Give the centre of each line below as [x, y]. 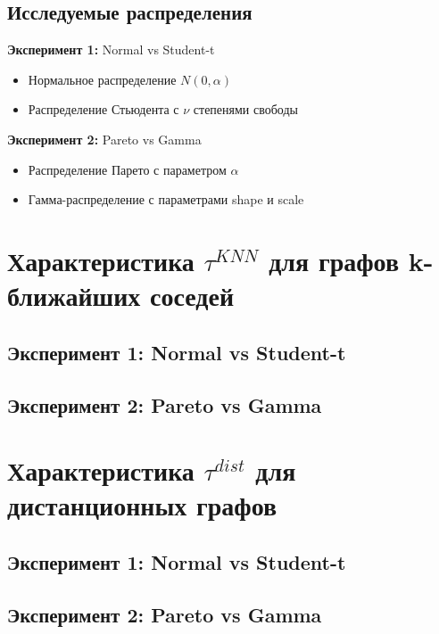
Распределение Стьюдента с [104, 109]
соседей [192, 296]
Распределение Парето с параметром [127, 169]
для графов [334, 260]
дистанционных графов [142, 505]
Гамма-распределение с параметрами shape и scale [166, 199]
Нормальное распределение [102, 79]
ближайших [74, 296]
